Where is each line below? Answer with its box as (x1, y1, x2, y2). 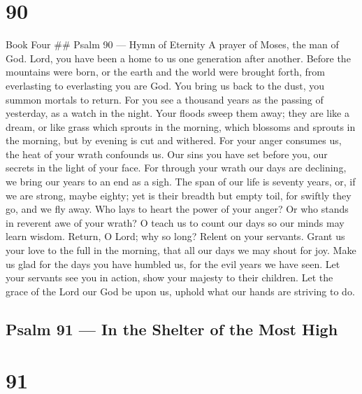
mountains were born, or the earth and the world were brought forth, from (6, 64, 326, 79)
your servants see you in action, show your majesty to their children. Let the (6, 270, 333, 285)
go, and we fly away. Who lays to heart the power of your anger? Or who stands (6, 202, 349, 216)
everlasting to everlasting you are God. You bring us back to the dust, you (6, 78, 324, 92)
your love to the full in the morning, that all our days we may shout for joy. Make (6, 243, 356, 258)
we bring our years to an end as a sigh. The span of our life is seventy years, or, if (6, 174, 356, 189)
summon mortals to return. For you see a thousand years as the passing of (6, 92, 324, 106)
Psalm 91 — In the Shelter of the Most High (6, 318, 338, 339)
